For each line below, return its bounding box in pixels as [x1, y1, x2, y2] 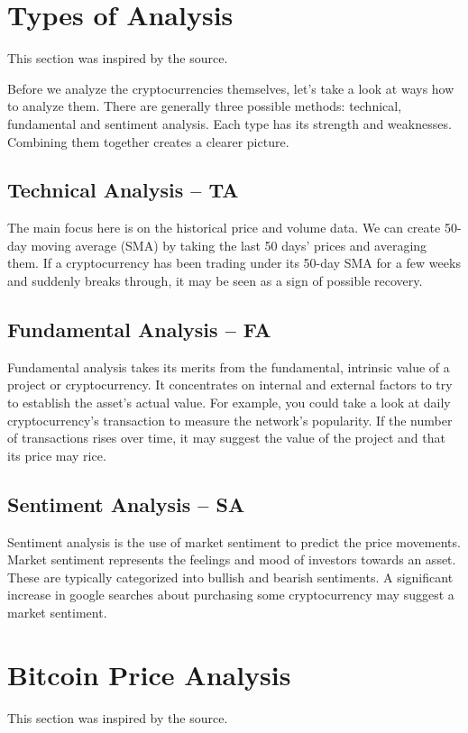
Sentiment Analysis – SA [7, 490, 245, 518]
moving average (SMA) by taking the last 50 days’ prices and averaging [31, 235, 427, 254]
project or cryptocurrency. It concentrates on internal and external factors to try [7, 375, 453, 394]
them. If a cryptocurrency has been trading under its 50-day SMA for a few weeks [7, 253, 461, 272]
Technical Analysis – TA [7, 176, 239, 204]
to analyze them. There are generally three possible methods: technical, [7, 96, 402, 115]
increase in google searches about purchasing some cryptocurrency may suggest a [7, 585, 454, 604]
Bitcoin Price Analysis [7, 655, 291, 692]
